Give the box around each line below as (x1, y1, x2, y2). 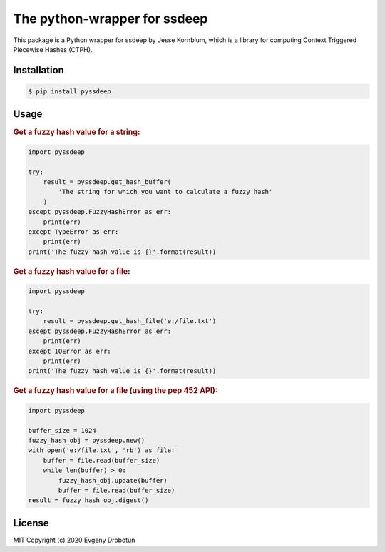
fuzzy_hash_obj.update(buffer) (58, 476, 168, 484)
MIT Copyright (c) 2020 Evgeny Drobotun (13, 536, 135, 544)
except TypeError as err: (28, 228, 119, 236)
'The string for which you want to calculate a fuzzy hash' (58, 188, 273, 196)
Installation (13, 64, 64, 76)
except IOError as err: (28, 347, 112, 355)
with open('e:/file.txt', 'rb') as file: (28, 446, 175, 454)
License (13, 517, 49, 529)
